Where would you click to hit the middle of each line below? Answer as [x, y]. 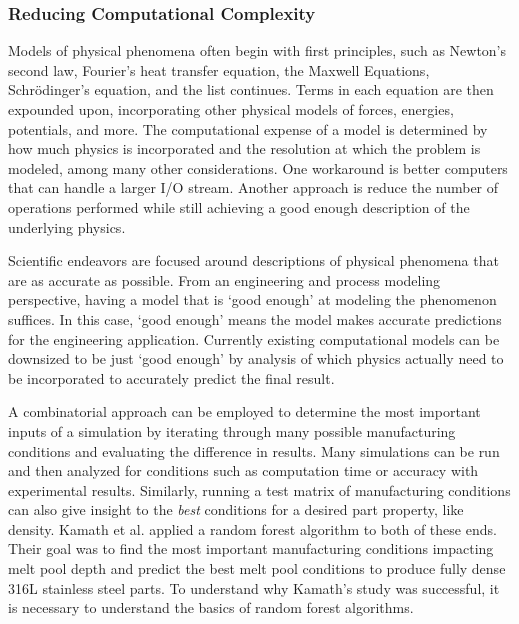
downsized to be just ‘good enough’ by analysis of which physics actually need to [256, 358]
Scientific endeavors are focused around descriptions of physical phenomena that [253, 260]
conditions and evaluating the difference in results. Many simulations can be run [254, 450]
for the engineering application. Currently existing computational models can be [254, 338]
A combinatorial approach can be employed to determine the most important [244, 411]
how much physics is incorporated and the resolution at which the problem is [244, 148]
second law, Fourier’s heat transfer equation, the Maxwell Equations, [219, 69]
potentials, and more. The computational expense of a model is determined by [248, 128]
